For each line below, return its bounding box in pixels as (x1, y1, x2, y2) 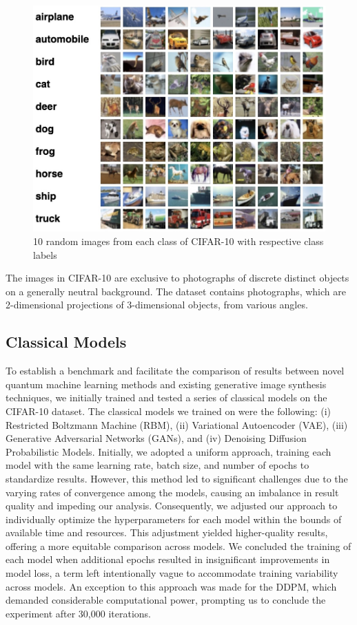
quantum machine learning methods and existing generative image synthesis (6, 377, 327, 391)
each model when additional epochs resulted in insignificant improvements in (6, 552, 330, 566)
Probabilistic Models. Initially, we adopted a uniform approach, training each (6, 444, 331, 458)
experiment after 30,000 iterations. (6, 606, 151, 620)
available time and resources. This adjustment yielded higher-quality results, (6, 525, 328, 540)
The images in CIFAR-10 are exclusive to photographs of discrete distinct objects (6, 271, 349, 285)
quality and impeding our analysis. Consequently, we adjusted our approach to (6, 498, 338, 513)
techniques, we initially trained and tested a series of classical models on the (6, 390, 327, 405)
